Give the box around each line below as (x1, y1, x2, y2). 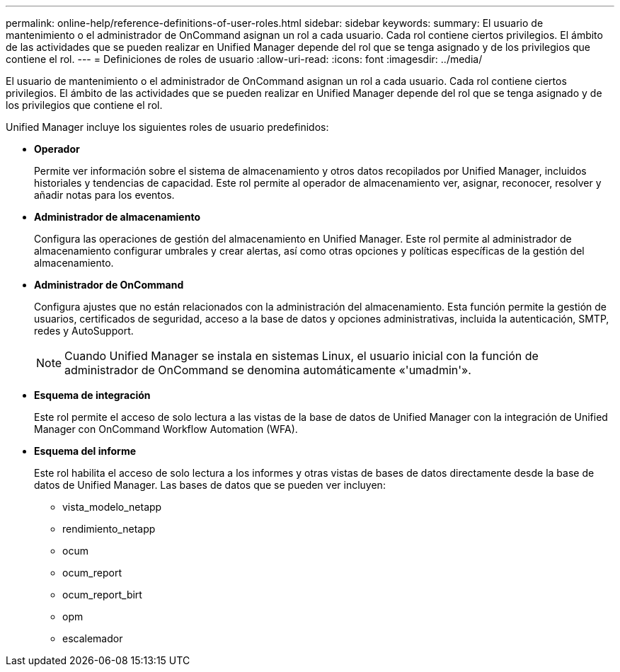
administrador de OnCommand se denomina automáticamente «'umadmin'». (64, 363, 471, 377)
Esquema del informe (34, 445, 137, 457)
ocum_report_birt (62, 589, 142, 601)
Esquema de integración (34, 389, 151, 401)
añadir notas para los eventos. (34, 189, 175, 201)
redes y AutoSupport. (34, 325, 134, 337)
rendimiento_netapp (62, 523, 156, 535)
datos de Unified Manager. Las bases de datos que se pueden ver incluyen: (34, 479, 386, 491)
